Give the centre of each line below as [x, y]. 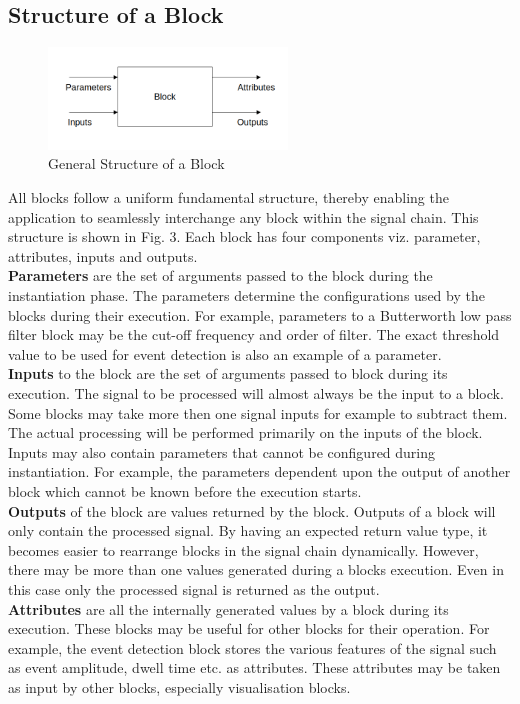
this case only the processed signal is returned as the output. [194, 588]
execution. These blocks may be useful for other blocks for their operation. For [249, 628]
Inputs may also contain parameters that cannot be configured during [222, 451]
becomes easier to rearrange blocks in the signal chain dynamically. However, [243, 549]
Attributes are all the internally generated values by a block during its [228, 608]
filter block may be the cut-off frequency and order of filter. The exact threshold [254, 334]
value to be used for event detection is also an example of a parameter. [225, 353]
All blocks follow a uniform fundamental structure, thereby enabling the [228, 197]
